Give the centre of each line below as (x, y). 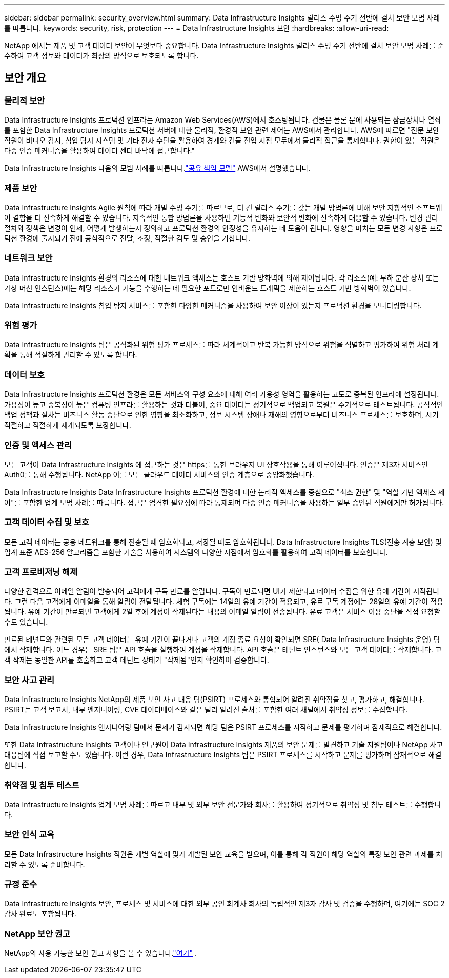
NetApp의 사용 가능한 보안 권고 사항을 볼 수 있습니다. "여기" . (100, 953)
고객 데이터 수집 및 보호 (47, 522)
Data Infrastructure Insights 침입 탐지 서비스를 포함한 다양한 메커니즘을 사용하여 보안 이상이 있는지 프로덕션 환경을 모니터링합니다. (213, 305)
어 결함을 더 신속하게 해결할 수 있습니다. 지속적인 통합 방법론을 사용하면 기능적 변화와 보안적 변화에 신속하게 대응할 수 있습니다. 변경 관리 (221, 217)
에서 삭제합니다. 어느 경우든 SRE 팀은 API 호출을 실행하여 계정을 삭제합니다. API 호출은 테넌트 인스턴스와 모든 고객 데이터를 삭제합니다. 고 (223, 650)
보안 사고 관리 (29, 680)
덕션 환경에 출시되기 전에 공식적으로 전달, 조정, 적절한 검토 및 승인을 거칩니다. (127, 238)
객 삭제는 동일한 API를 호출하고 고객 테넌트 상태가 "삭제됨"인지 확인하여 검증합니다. (137, 660)
